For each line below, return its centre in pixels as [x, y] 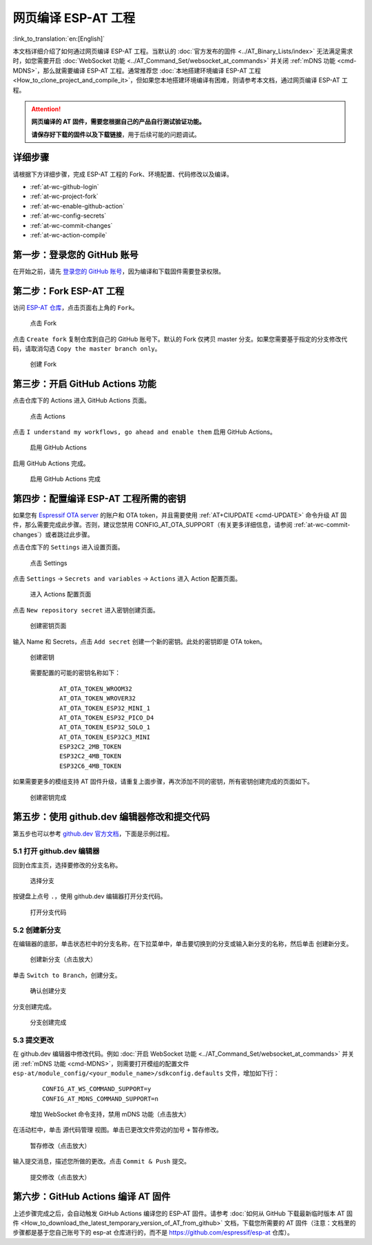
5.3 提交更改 [33, 1040]
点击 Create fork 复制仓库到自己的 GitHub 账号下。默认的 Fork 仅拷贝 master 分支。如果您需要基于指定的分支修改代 [180, 339]
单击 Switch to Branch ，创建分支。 [67, 975]
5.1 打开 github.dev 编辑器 [56, 851]
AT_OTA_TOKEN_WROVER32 [98, 698]
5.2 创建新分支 [37, 930]
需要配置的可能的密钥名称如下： [75, 673]
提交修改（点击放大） [60, 1177]
